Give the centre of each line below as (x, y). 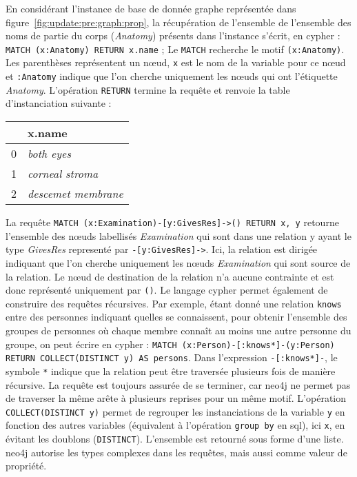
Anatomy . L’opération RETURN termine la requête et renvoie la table (148, 89)
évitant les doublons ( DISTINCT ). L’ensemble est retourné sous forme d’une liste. (175, 439)
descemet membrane (75, 193)
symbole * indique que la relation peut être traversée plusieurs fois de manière (171, 371)
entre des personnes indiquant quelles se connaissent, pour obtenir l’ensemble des (176, 317)
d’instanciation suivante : (59, 103)
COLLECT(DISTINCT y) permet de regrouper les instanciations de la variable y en (175, 411)
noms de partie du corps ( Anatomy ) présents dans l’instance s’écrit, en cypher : (173, 35)
